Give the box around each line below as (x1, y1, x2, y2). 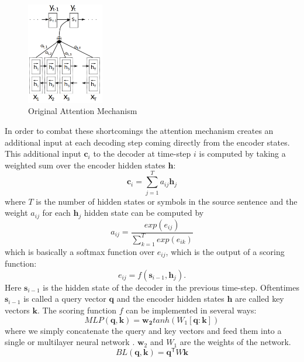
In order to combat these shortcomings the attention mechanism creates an (5, 125, 274, 137)
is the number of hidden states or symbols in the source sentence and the (36, 195, 298, 207)
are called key (235, 292, 284, 305)
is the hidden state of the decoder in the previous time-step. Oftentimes (43, 281, 299, 293)
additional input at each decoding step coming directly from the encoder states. (5, 136, 290, 148)
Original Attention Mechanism (28, 105, 137, 117)
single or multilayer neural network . (5, 336, 135, 348)
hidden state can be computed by (84, 206, 204, 219)
